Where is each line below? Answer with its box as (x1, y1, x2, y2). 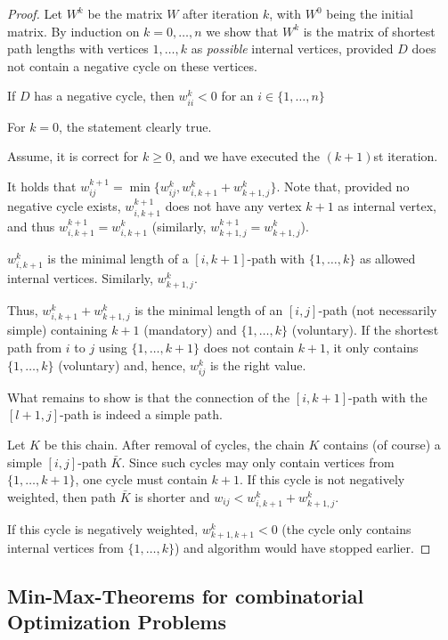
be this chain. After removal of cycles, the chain (44, 434, 305, 453)
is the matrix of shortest (303, 21, 436, 40)
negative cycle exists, (7, 197, 121, 215)
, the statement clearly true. (59, 117, 212, 135)
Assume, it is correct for (7, 147, 139, 166)
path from (7, 338, 62, 357)
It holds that (7, 176, 77, 195)
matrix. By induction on (7, 21, 140, 40)
